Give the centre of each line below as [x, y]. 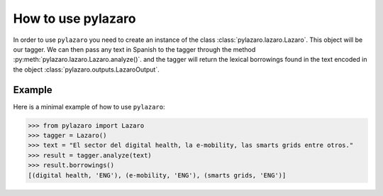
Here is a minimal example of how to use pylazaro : [89, 107]
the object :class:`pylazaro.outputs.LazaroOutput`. [86, 69]
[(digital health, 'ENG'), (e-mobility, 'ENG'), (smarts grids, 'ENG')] [157, 175]
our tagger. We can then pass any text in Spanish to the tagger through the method [134, 49]
